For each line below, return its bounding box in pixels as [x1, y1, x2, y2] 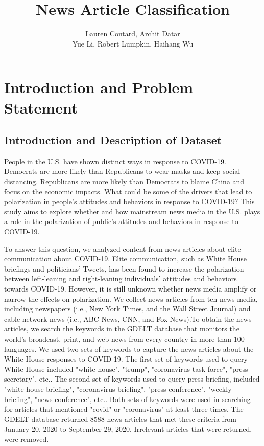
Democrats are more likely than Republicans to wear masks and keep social [4, 166, 241, 176]
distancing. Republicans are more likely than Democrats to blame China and [4, 176, 245, 187]
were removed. [4, 433, 49, 444]
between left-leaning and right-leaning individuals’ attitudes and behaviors [4, 273, 237, 284]
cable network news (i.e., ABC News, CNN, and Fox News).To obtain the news [4, 313, 252, 324]
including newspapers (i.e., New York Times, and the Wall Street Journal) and [4, 303, 251, 314]
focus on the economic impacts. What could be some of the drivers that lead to [4, 186, 252, 196]
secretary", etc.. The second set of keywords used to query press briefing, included [4, 373, 260, 384]
